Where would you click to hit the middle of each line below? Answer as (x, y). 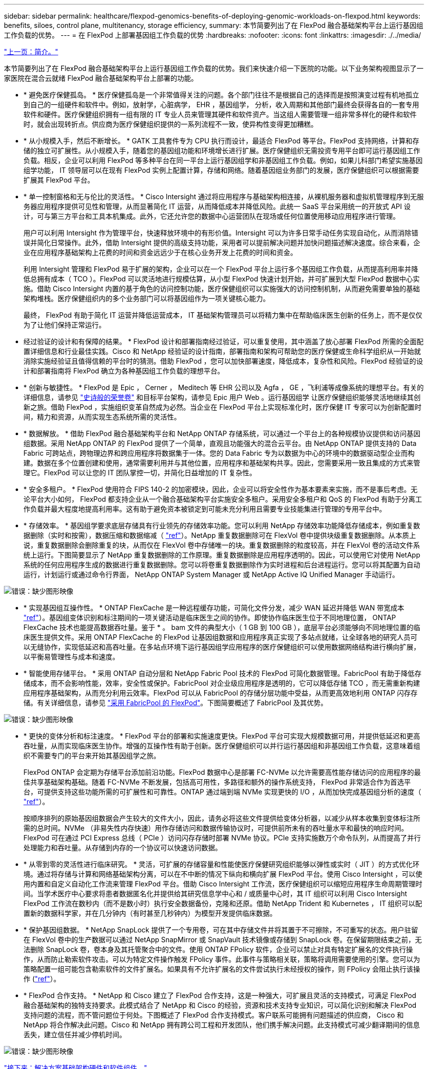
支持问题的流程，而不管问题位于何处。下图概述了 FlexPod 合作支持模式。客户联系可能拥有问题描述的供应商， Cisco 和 (214, 1015)
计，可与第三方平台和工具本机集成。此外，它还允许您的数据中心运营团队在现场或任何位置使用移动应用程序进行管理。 (212, 216)
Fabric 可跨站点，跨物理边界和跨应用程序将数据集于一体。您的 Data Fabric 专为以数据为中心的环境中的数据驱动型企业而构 (219, 453)
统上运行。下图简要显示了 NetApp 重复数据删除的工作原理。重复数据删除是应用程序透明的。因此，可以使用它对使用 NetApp (222, 555)
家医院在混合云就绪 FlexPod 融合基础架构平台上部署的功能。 (101, 78)
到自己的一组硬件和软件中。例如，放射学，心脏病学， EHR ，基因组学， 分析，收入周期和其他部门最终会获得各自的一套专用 (221, 105)
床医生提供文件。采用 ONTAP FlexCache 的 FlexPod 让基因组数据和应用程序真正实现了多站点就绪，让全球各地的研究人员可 (221, 637)
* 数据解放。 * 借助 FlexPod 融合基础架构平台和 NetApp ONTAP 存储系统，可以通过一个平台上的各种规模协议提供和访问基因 (222, 433)
